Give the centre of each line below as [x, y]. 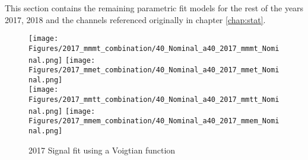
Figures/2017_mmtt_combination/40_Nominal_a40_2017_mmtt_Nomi [154, 100]
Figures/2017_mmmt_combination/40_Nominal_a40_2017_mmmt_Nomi [154, 48]
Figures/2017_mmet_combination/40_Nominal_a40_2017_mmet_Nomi [154, 70]
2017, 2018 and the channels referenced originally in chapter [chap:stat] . [135, 19]
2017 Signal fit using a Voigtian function [102, 150]
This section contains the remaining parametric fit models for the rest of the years [154, 8]
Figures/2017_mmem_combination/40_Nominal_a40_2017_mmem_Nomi [154, 121]
